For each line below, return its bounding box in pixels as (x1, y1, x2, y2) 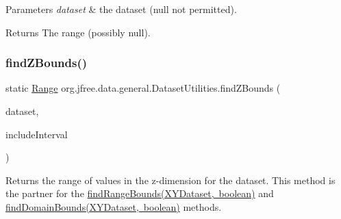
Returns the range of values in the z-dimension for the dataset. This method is (5, 172, 336, 187)
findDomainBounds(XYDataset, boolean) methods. (5, 199, 222, 214)
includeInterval (5, 127, 68, 141)
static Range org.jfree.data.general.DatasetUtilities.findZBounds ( (5, 81, 281, 95)
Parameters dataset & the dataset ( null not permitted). (5, 2, 237, 16)
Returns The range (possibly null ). (5, 25, 151, 39)
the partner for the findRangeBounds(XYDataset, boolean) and (5, 186, 274, 201)
